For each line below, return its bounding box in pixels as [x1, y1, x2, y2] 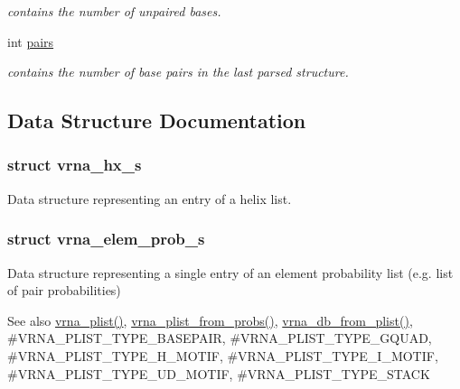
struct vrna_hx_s [7, 153, 142, 176]
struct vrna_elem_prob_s [7, 227, 205, 250]
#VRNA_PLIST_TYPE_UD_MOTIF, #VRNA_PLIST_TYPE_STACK [7, 364, 430, 383]
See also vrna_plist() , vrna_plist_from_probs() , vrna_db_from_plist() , [7, 310, 413, 329]
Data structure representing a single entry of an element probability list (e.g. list [7, 263, 454, 282]
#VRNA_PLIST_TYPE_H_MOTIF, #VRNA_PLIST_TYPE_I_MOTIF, [7, 346, 438, 365]
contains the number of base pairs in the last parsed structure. [7, 62, 349, 81]
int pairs [7, 32, 54, 51]
